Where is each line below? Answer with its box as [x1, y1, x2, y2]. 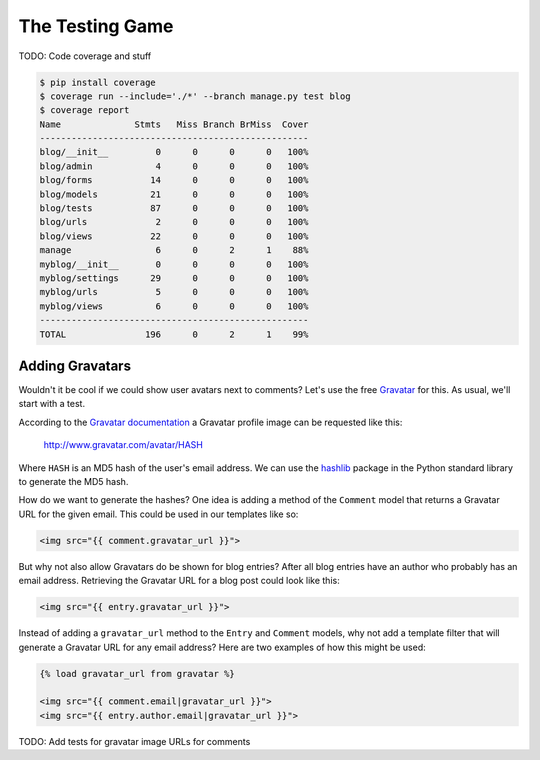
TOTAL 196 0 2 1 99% [39, 328, 309, 340]
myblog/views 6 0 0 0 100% [39, 300, 309, 312]
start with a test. [18, 398, 85, 410]
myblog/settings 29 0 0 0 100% [39, 273, 309, 284]
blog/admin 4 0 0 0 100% [39, 160, 309, 172]
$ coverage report [39, 105, 130, 116]
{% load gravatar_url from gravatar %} [39, 668, 235, 679]
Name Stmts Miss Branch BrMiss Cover [39, 118, 309, 130]
